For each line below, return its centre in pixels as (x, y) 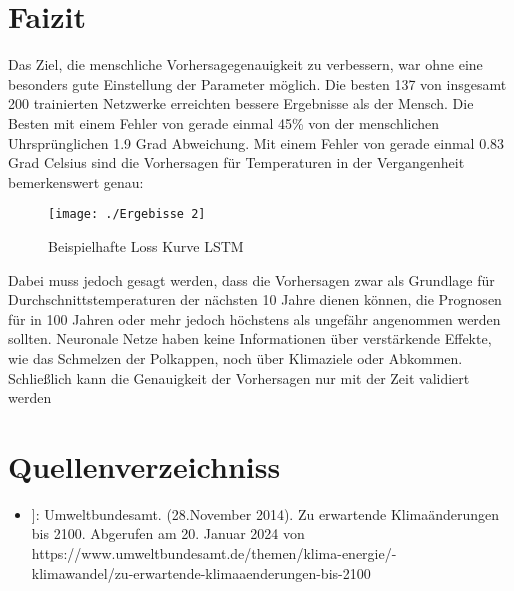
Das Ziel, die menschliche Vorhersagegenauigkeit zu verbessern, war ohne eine (245, 64)
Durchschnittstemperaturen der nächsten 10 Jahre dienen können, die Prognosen (255, 299)
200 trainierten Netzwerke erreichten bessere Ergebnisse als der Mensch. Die (241, 103)
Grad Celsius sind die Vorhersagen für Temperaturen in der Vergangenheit (236, 162)
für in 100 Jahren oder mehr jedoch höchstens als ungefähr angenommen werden (254, 318)
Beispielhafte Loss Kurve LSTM (146, 245)
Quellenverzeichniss (144, 465)
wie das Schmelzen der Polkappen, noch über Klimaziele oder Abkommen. (235, 357)
